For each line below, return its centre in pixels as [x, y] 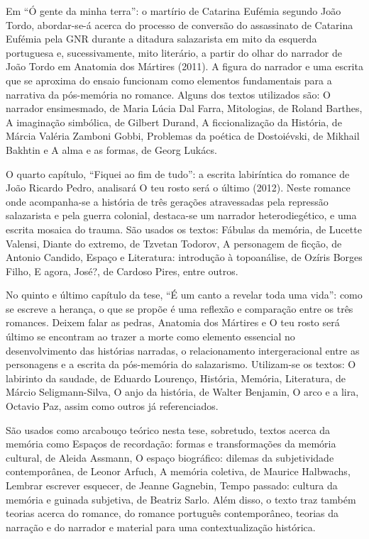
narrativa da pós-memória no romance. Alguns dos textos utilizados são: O [168, 94]
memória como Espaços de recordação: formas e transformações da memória [171, 444]
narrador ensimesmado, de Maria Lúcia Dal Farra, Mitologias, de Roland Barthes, [184, 108]
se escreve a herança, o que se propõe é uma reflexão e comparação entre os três [180, 308]
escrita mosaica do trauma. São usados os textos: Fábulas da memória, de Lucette [184, 229]
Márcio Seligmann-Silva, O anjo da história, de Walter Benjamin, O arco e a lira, [182, 392]
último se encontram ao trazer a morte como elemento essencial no [150, 337]
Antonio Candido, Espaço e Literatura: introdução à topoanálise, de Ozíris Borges [184, 257]
